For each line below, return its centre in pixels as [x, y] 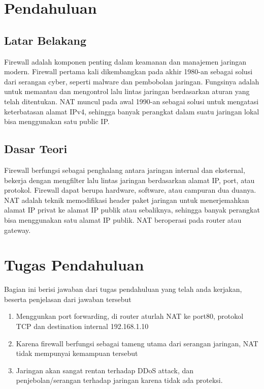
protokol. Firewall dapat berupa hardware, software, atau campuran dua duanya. [130, 190]
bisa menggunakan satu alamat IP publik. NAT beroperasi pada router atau [123, 219]
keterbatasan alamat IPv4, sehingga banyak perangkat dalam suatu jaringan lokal [132, 111]
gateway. [18, 230]
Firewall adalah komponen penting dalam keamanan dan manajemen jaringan [125, 61]
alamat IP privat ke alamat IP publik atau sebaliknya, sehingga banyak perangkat [132, 210]
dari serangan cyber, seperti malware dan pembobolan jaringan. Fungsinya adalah [132, 81]
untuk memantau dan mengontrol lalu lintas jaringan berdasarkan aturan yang [127, 91]
